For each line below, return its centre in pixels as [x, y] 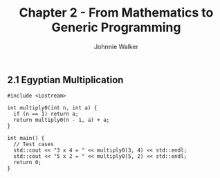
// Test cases [34, 144]
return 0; [27, 163]
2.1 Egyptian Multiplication [65, 80]
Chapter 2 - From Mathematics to [116, 13]
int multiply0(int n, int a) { [52, 108]
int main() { [26, 139]
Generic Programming [116, 27]
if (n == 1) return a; [46, 114]
